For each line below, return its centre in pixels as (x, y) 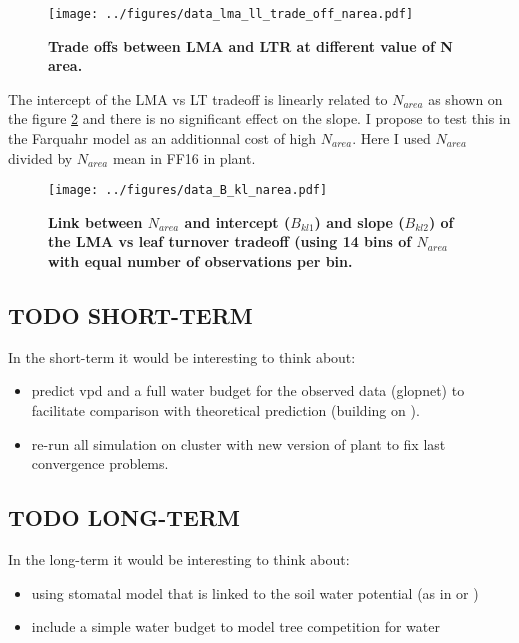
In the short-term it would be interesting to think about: (182, 356)
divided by (40, 157)
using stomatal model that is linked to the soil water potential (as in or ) (255, 592)
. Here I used (391, 138)
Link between (95, 221)
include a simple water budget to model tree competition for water (235, 626)
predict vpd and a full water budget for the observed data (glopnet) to (248, 390)
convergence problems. (100, 463)
